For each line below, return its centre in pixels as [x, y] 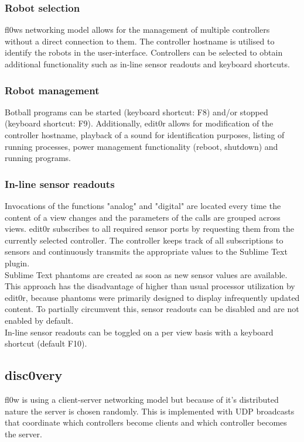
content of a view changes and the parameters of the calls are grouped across [143, 217]
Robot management [52, 90]
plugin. [17, 263]
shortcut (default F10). [46, 343]
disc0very [34, 375]
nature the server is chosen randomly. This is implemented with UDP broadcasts [150, 411]
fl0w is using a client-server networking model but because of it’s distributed [142, 399]
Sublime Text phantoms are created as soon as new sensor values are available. [146, 274]
